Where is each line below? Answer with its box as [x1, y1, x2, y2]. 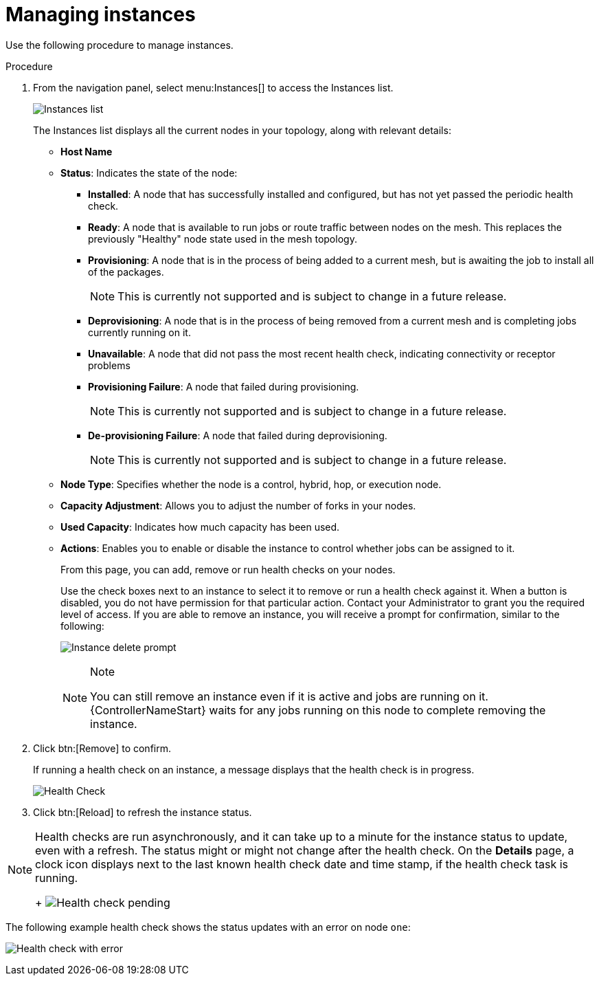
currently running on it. [88, 326, 191, 338]
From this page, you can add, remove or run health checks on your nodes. [60, 563, 396, 575]
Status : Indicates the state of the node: [60, 166, 238, 179]
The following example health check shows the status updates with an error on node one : [5, 921, 411, 933]
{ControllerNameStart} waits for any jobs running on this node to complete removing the [90, 703, 546, 717]
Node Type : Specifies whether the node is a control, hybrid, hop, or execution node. [60, 478, 442, 490]
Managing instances [5, 3, 196, 26]
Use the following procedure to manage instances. [5, 38, 234, 51]
